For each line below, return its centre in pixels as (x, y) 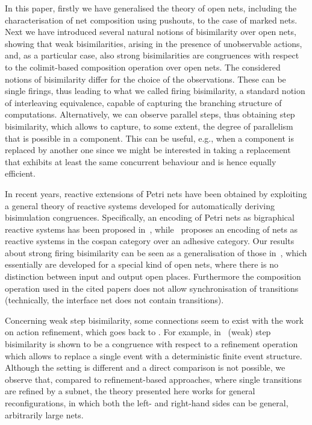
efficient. (20, 173)
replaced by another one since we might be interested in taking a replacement (148, 150)
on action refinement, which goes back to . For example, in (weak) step (138, 332)
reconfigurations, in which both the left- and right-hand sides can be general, (147, 403)
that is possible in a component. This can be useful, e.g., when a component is (149, 138)
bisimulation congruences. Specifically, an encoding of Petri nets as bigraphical (150, 217)
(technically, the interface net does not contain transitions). (114, 300)
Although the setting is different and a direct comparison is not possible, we (145, 367)
